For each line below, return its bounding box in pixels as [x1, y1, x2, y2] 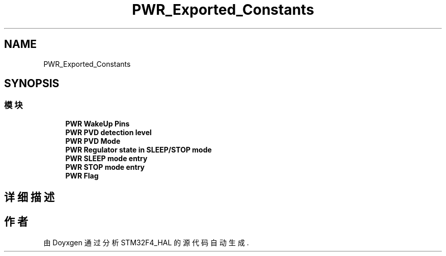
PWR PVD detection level [65, 127, 152, 137]
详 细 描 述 [4, 191, 54, 204]
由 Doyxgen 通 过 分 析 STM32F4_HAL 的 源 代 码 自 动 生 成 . [43, 238, 249, 247]
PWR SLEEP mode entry [65, 153, 148, 163]
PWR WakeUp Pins [65, 119, 130, 128]
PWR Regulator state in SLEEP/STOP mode [65, 145, 212, 154]
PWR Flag [65, 171, 99, 180]
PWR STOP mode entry [65, 162, 145, 171]
